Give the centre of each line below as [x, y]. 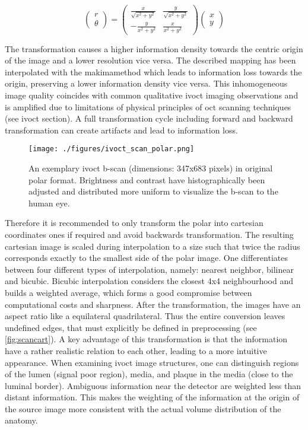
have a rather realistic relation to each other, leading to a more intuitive [136, 350]
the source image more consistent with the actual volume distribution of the [143, 408]
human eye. [49, 203]
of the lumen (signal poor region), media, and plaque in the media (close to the [149, 374]
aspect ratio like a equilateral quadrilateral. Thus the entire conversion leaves [145, 316]
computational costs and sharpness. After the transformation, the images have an [153, 304]
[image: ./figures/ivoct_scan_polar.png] [112, 149]
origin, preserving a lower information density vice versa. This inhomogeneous [146, 83]
